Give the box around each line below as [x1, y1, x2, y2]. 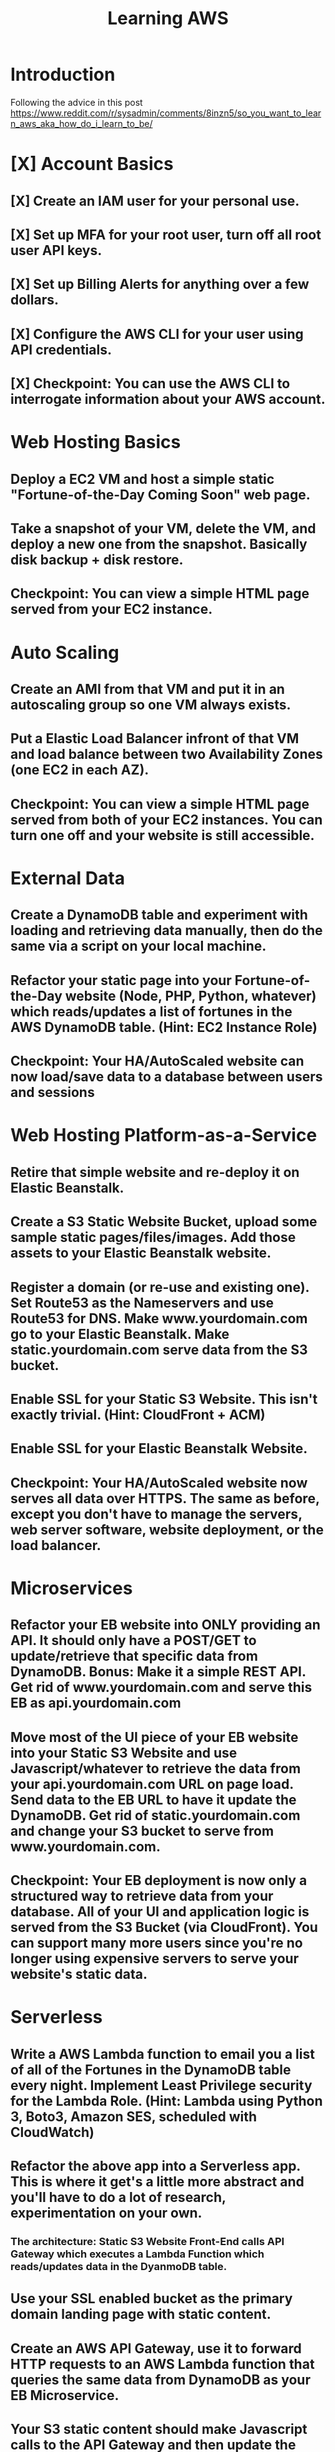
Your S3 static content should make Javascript [10, 2421, 308, 2438]
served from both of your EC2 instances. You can [10, 811, 323, 828]
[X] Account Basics [10, 153, 174, 176]
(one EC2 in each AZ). [10, 762, 150, 779]
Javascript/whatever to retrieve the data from [10, 1760, 302, 1777]
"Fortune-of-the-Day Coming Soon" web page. [10, 486, 311, 503]
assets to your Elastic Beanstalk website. [10, 1245, 272, 1262]
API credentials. [10, 341, 112, 358]
